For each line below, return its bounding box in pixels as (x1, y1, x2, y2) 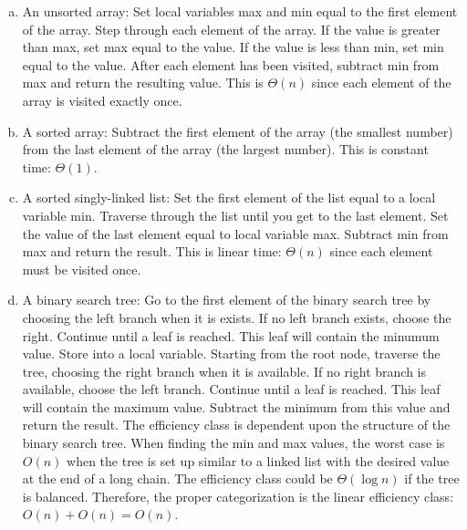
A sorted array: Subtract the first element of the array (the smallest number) (22, 121, 453, 140)
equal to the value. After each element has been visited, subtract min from (22, 55, 440, 74)
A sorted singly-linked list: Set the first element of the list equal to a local (22, 188, 436, 207)
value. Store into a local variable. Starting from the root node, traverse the (22, 344, 441, 363)
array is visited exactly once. (22, 90, 182, 109)
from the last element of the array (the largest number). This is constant (22, 140, 429, 159)
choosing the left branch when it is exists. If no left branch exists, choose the (22, 307, 451, 327)
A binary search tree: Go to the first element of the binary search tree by (22, 290, 431, 309)
